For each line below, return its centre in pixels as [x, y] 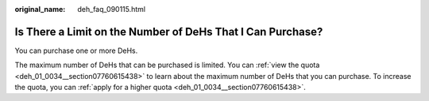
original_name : [40, 9]
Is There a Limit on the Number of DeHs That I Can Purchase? [169, 32]
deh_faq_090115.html [112, 9]
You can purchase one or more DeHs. [76, 50]
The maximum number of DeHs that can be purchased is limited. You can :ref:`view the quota [167, 65]
